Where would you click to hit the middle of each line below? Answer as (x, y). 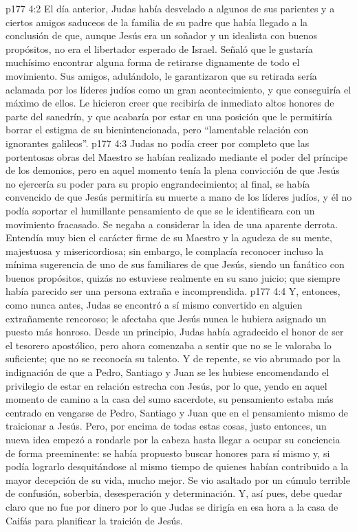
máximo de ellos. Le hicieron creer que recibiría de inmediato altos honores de (170, 103)
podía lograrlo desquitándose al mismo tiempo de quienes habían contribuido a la (177, 466)
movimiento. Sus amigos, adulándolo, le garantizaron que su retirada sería (161, 75)
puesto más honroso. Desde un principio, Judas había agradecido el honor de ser (175, 332)
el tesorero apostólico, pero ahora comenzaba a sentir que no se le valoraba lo (169, 345)
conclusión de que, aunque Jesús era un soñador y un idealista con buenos (162, 35)
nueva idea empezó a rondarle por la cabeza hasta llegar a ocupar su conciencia (173, 439)
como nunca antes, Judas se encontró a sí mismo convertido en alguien (154, 305)
